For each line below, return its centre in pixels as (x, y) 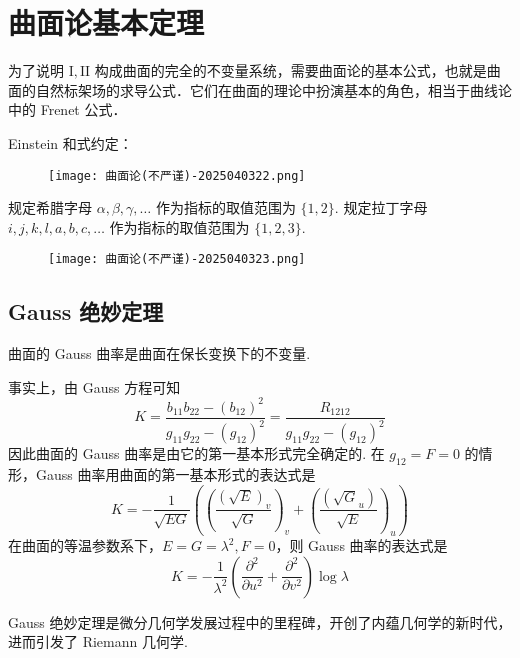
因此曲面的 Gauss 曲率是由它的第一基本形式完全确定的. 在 (196, 453)
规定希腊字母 (50, 207)
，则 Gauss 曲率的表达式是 (361, 545)
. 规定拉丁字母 (381, 207)
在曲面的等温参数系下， (85, 545)
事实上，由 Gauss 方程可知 (94, 386)
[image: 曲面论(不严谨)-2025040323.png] (177, 259)
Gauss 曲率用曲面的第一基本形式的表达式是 (175, 474)
